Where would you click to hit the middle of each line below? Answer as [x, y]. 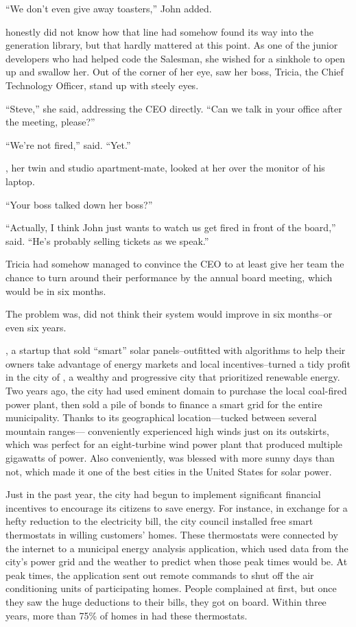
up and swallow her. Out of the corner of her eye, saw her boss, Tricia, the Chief [175, 72]
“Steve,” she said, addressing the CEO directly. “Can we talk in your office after [174, 108]
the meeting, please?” [50, 122]
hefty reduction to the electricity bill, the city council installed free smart [159, 521]
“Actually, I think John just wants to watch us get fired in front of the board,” [171, 227]
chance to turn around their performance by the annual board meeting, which [169, 277]
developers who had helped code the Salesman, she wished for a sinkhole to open [176, 58]
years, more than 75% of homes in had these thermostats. [127, 615]
